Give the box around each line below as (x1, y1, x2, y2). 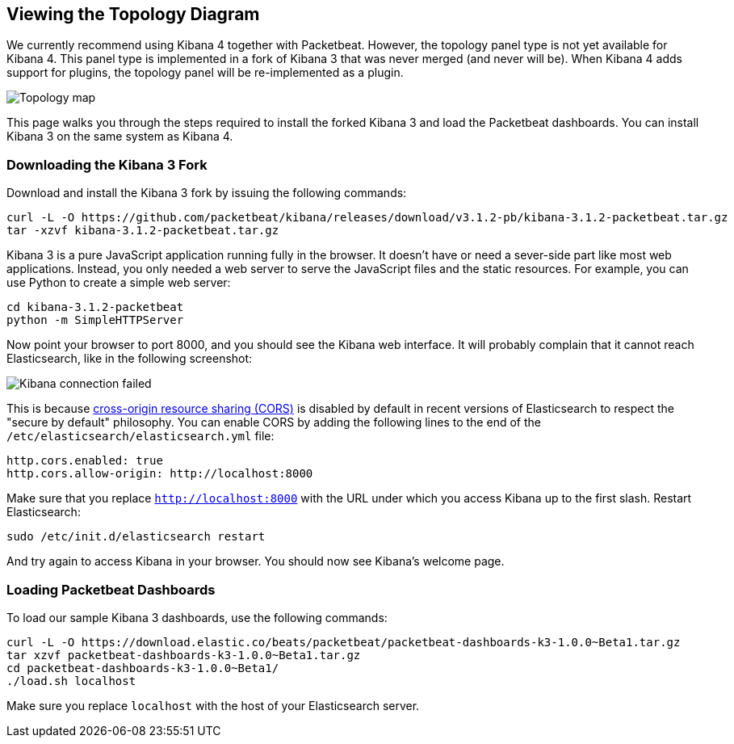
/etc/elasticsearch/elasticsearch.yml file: (6, 429, 275, 443)
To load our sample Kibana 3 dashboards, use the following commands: (6, 610, 388, 624)
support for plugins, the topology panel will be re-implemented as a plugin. (6, 65, 404, 80)
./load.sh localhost (6, 674, 136, 687)
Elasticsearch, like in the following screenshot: (6, 351, 253, 366)
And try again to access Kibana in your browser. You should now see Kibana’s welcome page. (6, 554, 505, 569)
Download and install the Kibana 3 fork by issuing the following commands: (6, 186, 407, 200)
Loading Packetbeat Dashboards (6, 581, 216, 598)
